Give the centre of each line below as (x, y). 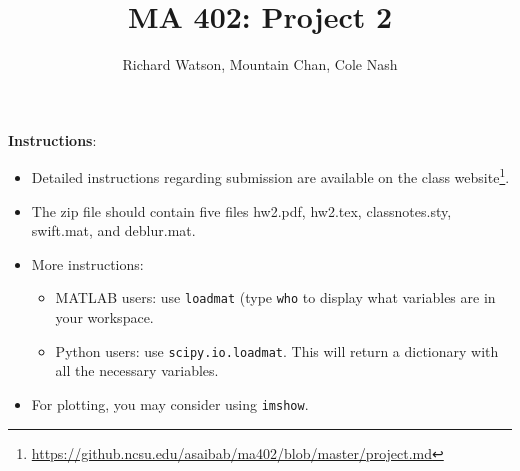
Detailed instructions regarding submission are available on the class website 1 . (270, 175)
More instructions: (87, 263)
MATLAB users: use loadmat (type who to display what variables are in (275, 297)
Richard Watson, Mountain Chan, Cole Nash (260, 64)
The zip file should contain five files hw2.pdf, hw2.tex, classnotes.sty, (241, 210)
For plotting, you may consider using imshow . (170, 403)
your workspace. (104, 317)
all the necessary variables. (137, 370)
